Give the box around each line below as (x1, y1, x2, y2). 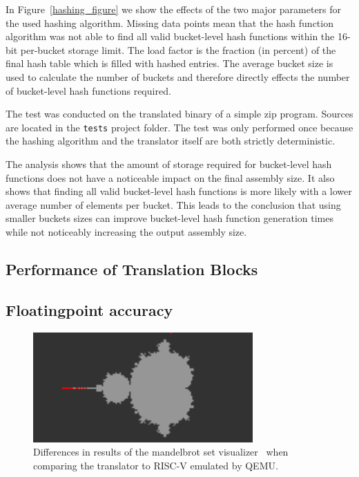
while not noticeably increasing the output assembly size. (6, 224, 247, 238)
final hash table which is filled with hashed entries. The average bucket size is (6, 56, 333, 71)
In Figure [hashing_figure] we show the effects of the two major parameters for (6, 2, 342, 16)
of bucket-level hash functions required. (6, 83, 171, 97)
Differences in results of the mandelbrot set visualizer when (33, 445, 289, 459)
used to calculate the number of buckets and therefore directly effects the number (6, 69, 350, 84)
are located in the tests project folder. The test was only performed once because (6, 120, 353, 134)
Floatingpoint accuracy (6, 299, 173, 320)
